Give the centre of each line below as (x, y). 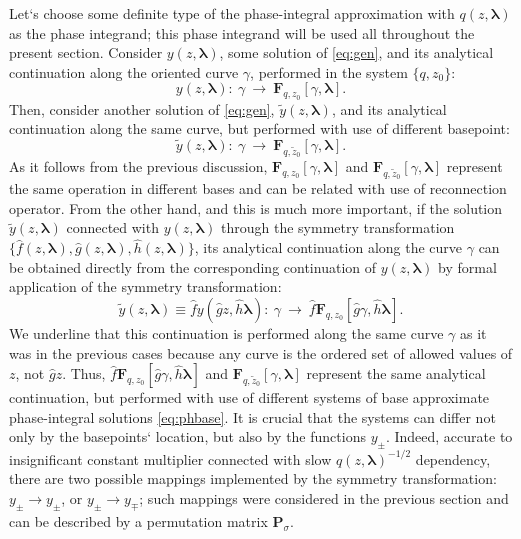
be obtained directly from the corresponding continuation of (193, 266)
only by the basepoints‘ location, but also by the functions (187, 436)
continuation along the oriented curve (124, 71)
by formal (467, 266)
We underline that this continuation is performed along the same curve (226, 333)
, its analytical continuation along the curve (328, 247)
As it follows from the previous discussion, (138, 166)
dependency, (453, 458)
